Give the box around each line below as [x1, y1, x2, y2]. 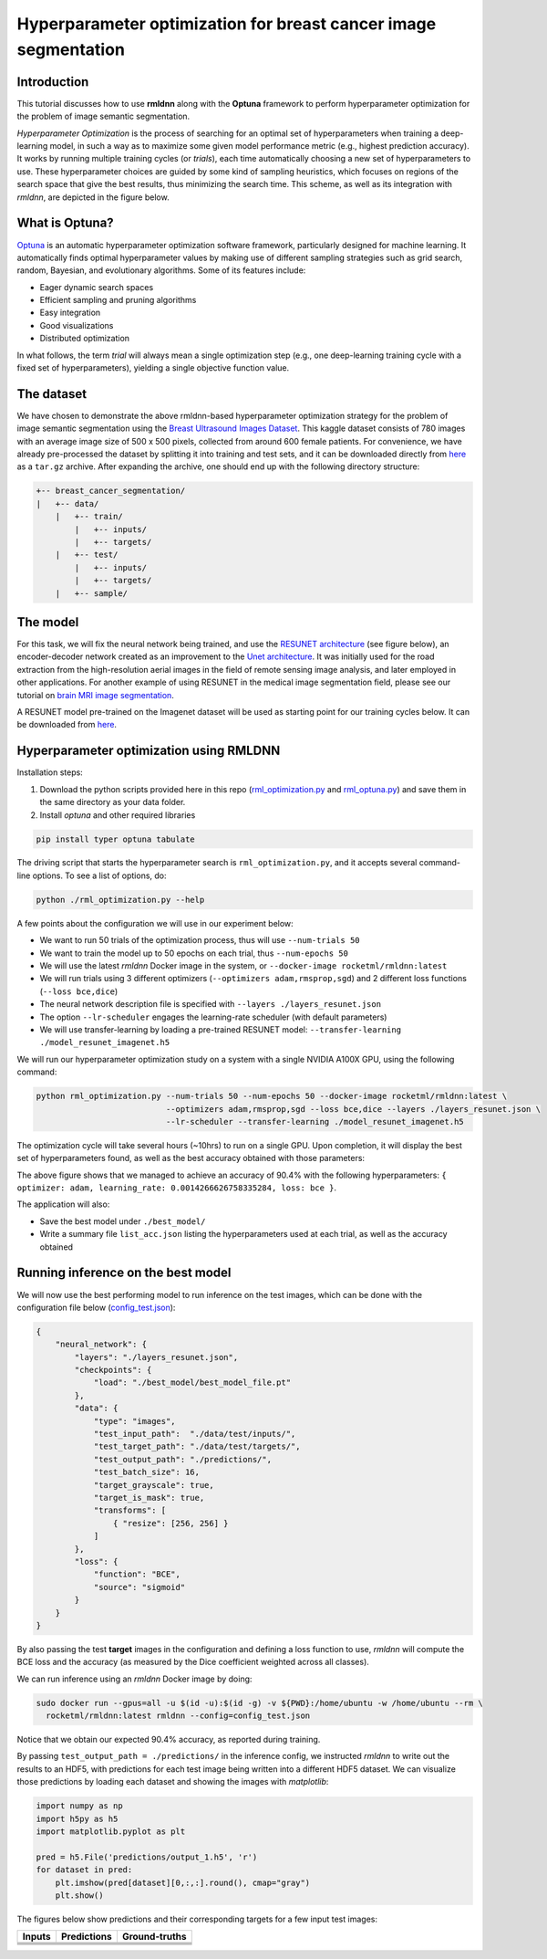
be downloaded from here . [16, 719, 118, 730]
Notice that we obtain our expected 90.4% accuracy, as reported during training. [16, 1734, 321, 1745]
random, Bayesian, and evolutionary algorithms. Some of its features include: [16, 265, 306, 276]
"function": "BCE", [93, 1569, 181, 1579]
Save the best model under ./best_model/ [39, 1215, 206, 1227]
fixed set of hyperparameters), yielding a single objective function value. [16, 362, 290, 373]
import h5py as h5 [36, 1813, 119, 1824]
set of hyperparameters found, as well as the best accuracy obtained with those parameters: [16, 1153, 365, 1164]
